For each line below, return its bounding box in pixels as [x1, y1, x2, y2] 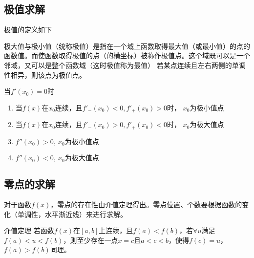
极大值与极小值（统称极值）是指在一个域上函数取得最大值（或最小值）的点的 [4, 41, 250, 51]
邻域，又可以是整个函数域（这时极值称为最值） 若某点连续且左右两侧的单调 [4, 60, 246, 70]
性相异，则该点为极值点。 [4, 69, 86, 80]
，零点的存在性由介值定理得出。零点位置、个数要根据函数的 [50, 199, 242, 210]
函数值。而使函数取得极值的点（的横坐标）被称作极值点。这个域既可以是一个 [4, 50, 250, 61]
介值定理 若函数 [4, 225, 54, 236]
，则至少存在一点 [63, 235, 118, 245]
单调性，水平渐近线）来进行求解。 [17, 209, 127, 219]
